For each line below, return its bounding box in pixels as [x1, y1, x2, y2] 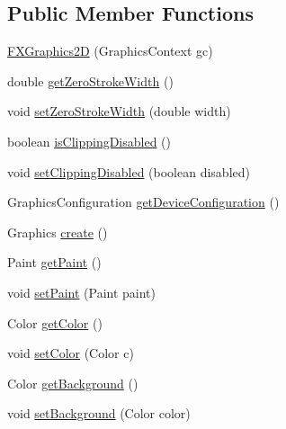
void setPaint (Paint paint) [7, 282, 156, 301]
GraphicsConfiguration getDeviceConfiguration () [7, 192, 280, 211]
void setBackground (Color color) [7, 404, 191, 423]
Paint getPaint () [7, 253, 102, 272]
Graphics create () [7, 222, 108, 241]
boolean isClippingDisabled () [7, 131, 172, 150]
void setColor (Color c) [7, 344, 134, 362]
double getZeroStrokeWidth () [7, 71, 174, 90]
